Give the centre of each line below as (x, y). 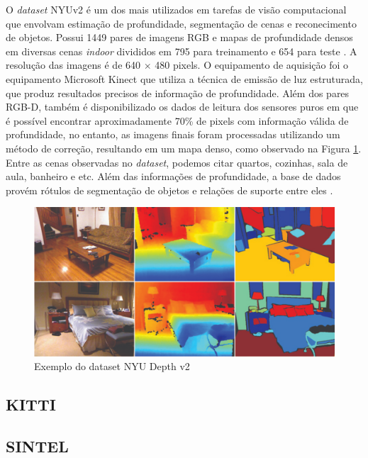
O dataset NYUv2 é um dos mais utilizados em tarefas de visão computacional (176, 9)
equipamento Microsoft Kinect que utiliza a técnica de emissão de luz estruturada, (185, 78)
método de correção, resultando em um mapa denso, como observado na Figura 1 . (184, 148)
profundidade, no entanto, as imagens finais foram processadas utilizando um (173, 134)
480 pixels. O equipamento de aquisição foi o (252, 65)
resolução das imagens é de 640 (73, 65)
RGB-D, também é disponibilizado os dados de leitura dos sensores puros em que (182, 107)
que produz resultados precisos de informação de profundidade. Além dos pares (178, 93)
